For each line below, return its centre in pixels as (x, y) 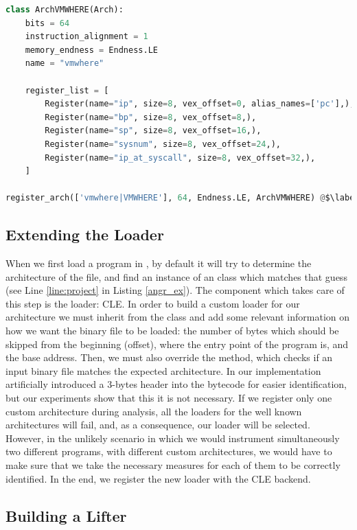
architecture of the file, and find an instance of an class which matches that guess (176, 276)
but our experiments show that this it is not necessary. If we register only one (169, 398)
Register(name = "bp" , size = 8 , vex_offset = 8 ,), (151, 117)
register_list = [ (67, 90)
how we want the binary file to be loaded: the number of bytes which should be (172, 331)
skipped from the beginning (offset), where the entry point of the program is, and (177, 344)
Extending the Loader (85, 234)
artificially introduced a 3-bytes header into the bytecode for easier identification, (176, 384)
